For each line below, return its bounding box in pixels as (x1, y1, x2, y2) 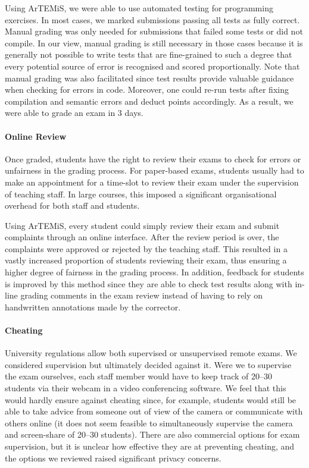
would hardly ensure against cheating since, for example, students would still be (5, 393, 296, 406)
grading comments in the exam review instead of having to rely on (20, 289, 263, 301)
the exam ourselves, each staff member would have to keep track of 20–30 (5, 370, 273, 382)
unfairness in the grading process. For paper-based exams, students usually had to (5, 164, 304, 177)
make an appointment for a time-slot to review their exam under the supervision (5, 175, 299, 188)
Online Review (5, 130, 67, 142)
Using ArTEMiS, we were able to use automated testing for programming (5, 2, 273, 14)
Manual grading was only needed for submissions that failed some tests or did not (5, 25, 303, 37)
